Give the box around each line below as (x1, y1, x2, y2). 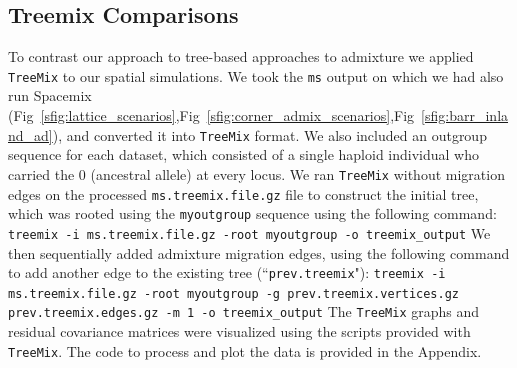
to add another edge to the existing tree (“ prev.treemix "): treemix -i (8, 262, 446, 283)
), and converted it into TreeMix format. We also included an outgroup (52, 124, 487, 145)
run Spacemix (8, 85, 92, 106)
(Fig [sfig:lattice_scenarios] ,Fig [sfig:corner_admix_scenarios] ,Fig (8, 105, 415, 126)
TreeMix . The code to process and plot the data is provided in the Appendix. (8, 340, 482, 361)
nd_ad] (8, 124, 53, 145)
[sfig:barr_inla (421, 105, 509, 126)
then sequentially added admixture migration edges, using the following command (8, 242, 510, 263)
